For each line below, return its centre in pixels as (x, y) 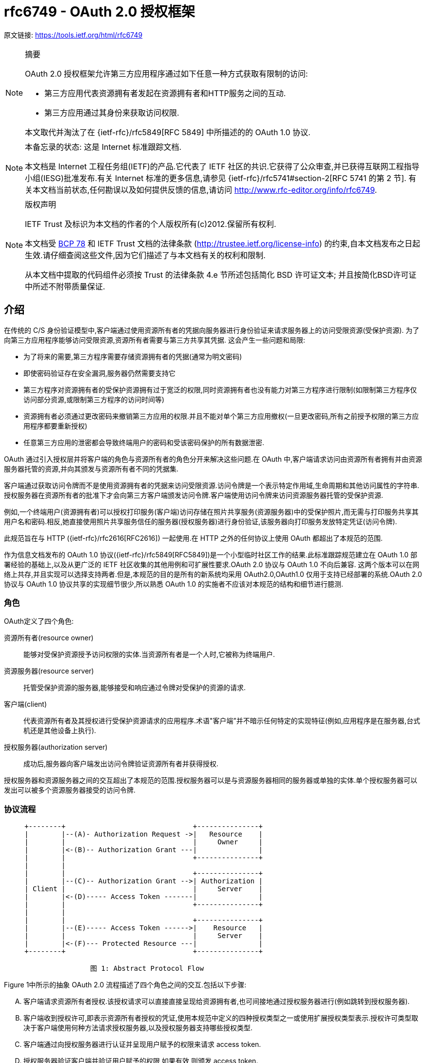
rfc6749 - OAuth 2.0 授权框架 (100, 12)
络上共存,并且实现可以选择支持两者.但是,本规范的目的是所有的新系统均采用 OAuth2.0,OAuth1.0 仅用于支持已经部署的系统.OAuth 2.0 (213, 574)
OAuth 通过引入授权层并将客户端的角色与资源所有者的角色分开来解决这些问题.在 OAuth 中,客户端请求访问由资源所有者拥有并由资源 (213, 459)
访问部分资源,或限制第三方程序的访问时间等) (94, 399)
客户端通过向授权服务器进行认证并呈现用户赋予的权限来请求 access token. (142, 1044)
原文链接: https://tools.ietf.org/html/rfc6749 (73, 35)
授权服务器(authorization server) (56, 747)
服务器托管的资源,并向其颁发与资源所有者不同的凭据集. (91, 469)
